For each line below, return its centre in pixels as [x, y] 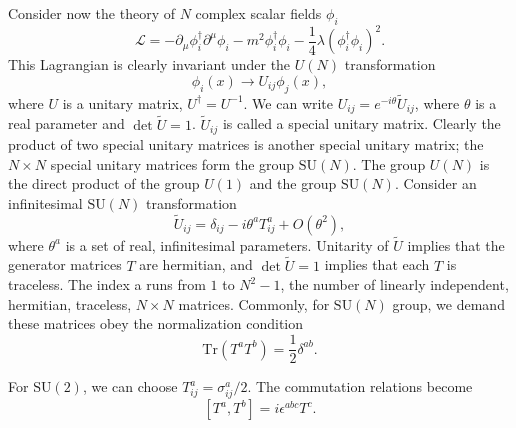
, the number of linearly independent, [394, 284]
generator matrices [65, 264]
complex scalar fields [258, 13]
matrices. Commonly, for [254, 303]
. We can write [288, 102]
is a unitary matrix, [122, 102]
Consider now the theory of [91, 13]
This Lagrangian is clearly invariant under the [149, 64]
